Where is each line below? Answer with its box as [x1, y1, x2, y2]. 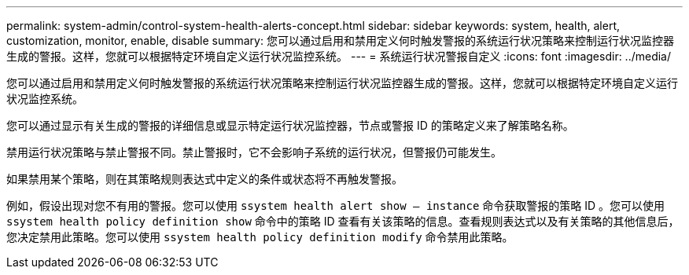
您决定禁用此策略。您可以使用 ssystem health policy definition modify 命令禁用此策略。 [6, 230, 514, 244]
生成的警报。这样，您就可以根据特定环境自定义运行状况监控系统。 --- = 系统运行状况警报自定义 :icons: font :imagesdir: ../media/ [6, 49, 672, 63]
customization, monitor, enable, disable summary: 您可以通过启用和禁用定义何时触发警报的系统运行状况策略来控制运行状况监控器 [6, 34, 674, 47]
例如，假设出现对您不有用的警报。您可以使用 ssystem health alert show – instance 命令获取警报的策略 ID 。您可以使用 [6, 199, 665, 212]
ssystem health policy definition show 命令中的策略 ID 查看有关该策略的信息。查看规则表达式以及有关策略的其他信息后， [6, 214, 680, 228]
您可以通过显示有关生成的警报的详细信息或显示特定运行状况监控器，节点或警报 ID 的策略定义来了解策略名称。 [6, 119, 574, 132]
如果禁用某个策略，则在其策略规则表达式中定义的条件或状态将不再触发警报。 [6, 172, 403, 185]
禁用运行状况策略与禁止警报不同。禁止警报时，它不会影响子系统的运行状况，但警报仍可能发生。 [6, 145, 502, 159]
